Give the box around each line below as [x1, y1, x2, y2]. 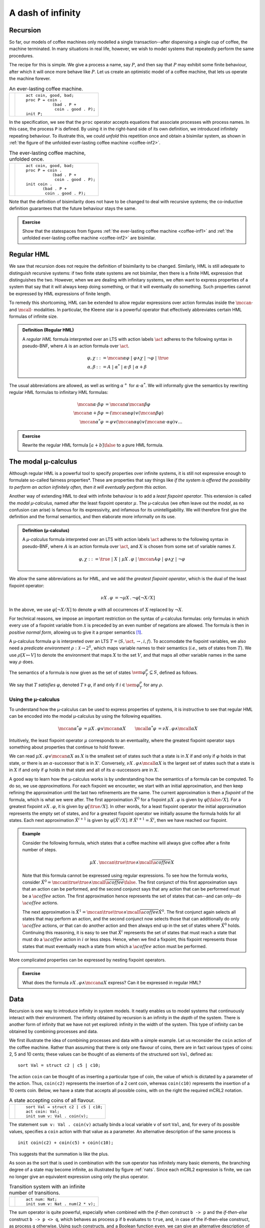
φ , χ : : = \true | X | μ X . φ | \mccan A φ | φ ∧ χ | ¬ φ [79, 556, 185, 562]
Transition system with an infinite [9, 1183, 85, 1190]
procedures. [9, 53, 34, 58]
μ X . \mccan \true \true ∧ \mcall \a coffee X [89, 860, 174, 865]
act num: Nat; [26, 1197, 57, 1202]
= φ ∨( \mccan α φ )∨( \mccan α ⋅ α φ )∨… [105, 419, 183, 424]
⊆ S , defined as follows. [149, 670, 198, 675]
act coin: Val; [26, 1109, 60, 1115]
